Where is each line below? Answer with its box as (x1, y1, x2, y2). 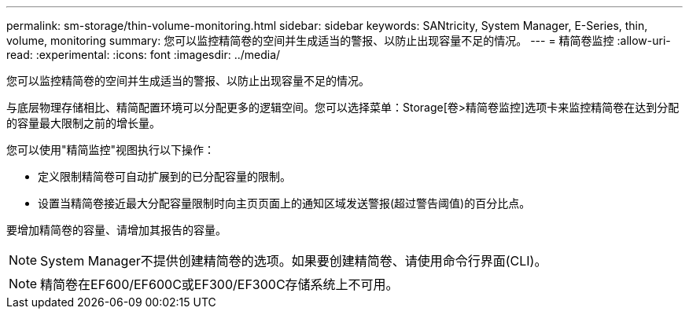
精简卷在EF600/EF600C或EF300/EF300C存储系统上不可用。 (40, 277, 399, 292)
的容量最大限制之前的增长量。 (6, 116, 160, 130)
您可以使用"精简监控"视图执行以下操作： (6, 143, 216, 156)
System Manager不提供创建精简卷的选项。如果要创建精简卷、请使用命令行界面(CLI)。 (40, 253, 547, 269)
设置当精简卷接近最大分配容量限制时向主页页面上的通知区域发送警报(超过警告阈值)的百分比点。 (38, 196, 531, 210)
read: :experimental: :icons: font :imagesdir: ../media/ (6, 48, 281, 61)
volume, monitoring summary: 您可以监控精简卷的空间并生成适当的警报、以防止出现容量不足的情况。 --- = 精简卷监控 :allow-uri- (6, 34, 671, 47)
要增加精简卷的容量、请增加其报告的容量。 (6, 223, 227, 236)
